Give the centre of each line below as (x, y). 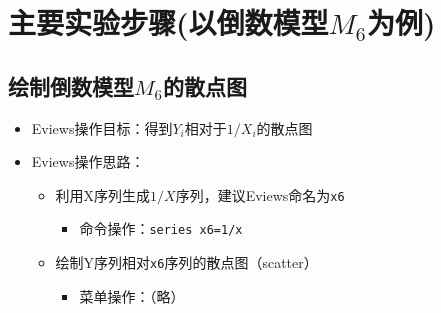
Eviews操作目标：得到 (102, 127)
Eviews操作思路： (88, 161)
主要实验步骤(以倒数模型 (168, 22)
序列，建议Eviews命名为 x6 (260, 194)
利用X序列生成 (103, 194)
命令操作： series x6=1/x (161, 228)
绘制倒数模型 (71, 85)
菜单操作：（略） (132, 295)
